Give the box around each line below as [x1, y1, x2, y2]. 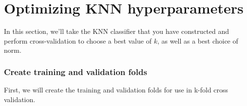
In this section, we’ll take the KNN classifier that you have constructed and [4, 26, 229, 36]
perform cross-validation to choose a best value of [4, 35, 152, 45]
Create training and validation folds [4, 65, 147, 77]
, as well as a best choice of [157, 35, 238, 45]
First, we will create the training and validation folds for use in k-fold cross [4, 85, 228, 95]
